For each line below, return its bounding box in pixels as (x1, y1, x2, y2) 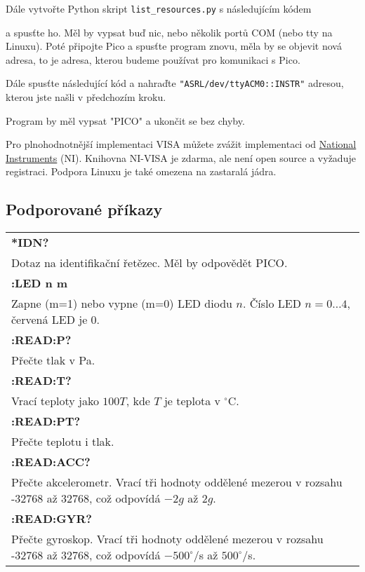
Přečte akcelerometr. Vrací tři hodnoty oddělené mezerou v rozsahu (11, 474, 343, 491)
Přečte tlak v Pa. (11, 352, 95, 369)
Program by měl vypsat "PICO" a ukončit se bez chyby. (6, 113, 245, 128)
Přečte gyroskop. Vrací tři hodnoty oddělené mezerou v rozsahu (11, 531, 324, 547)
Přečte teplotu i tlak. (11, 433, 114, 450)
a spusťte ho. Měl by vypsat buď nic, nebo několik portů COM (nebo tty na (6, 25, 333, 39)
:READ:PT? (11, 413, 81, 430)
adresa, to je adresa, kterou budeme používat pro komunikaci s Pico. (6, 52, 300, 67)
